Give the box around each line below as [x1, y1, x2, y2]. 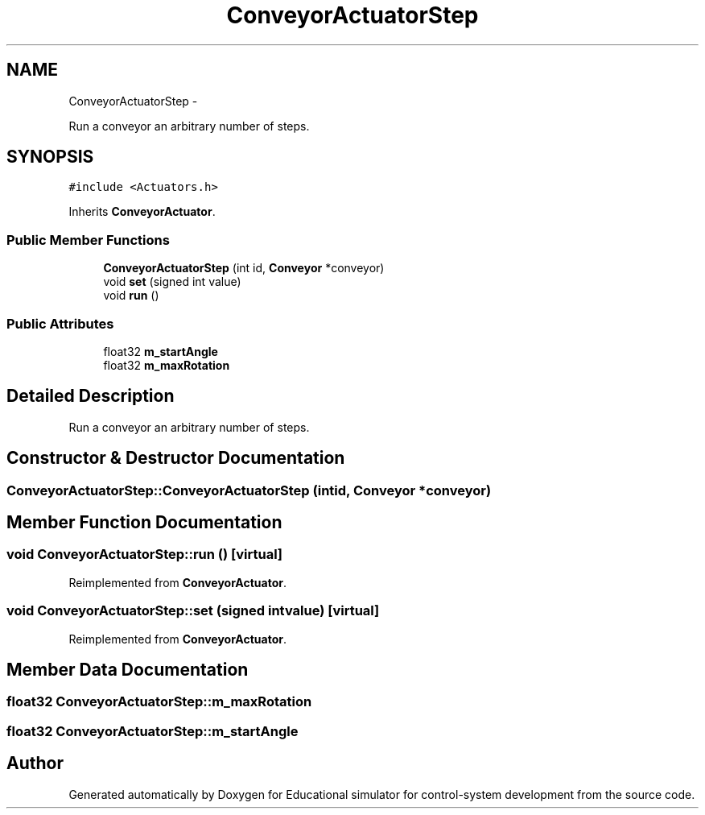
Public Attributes [6, 315, 114, 332]
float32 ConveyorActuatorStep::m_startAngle [6, 722, 299, 739]
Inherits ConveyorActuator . [68, 205, 216, 219]
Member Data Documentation [6, 660, 249, 681]
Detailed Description [6, 386, 175, 407]
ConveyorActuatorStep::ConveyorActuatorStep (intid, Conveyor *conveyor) [6, 482, 492, 499]
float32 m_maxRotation [103, 358, 230, 372]
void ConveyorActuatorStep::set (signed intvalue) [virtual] [6, 602, 380, 619]
